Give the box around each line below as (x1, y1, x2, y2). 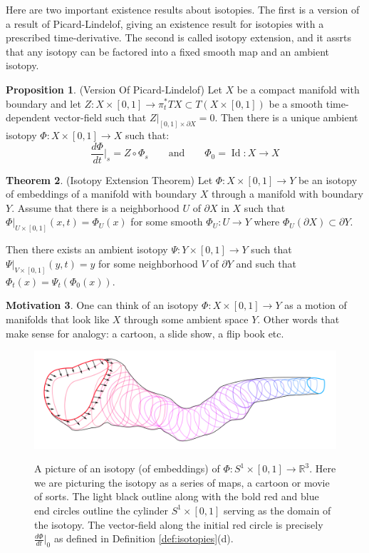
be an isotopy (298, 172, 358, 187)
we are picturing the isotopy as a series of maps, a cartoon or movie (34, 475, 330, 489)
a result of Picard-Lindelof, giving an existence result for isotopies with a (6, 16, 324, 31)
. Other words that (257, 311, 340, 326)
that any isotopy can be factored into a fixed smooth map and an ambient (6, 44, 330, 59)
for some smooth (130, 214, 203, 229)
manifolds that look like (6, 311, 110, 326)
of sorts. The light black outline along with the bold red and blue (34, 489, 319, 504)
